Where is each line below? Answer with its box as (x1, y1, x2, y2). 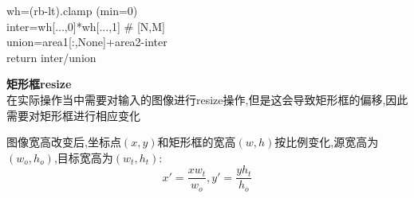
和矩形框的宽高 (157, 134, 236, 150)
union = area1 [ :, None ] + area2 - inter (6, 33, 168, 50)
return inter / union (6, 49, 97, 65)
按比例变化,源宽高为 (274, 134, 379, 150)
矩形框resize (6, 76, 72, 92)
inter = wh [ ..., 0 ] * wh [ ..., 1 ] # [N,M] (6, 17, 165, 34)
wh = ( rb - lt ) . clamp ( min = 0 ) (6, 2, 138, 18)
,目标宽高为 (53, 149, 113, 165)
